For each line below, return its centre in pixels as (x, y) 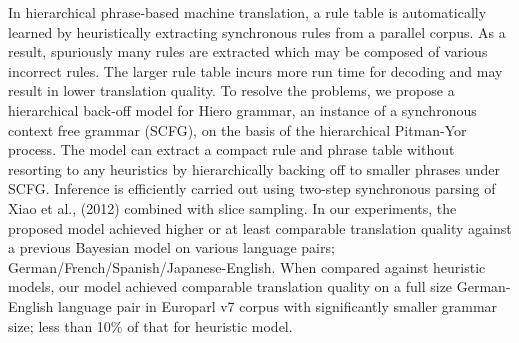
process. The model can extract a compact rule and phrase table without (231, 149)
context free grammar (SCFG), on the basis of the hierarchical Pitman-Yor (237, 129)
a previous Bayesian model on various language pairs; (171, 247)
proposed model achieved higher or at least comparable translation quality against (260, 227)
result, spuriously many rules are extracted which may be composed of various (248, 51)
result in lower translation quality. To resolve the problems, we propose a (231, 90)
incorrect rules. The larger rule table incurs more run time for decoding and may (255, 70)
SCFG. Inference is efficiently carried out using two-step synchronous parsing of (252, 188)
